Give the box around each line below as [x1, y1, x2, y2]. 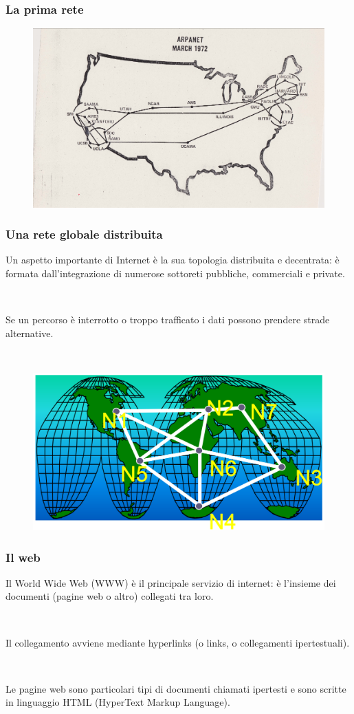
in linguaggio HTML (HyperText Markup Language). [5, 695, 230, 709]
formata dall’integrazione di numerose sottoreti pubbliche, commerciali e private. [5, 266, 345, 281]
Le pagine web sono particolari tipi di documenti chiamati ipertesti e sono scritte [5, 681, 346, 695]
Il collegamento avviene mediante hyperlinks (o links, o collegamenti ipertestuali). [5, 635, 350, 649]
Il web [5, 548, 41, 565]
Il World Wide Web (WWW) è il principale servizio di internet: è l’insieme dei [5, 575, 336, 589]
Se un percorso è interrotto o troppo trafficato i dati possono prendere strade [5, 312, 330, 327]
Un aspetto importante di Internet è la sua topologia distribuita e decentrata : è [5, 252, 340, 267]
